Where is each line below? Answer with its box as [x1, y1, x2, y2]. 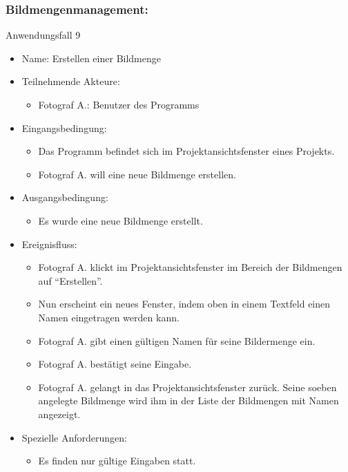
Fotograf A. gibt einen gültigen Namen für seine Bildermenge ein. [38, 333, 316, 348]
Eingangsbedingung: [21, 120, 107, 135]
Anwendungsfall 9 [6, 28, 81, 42]
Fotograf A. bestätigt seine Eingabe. [38, 357, 192, 371]
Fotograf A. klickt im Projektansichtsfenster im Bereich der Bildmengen [38, 260, 342, 274]
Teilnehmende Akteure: [21, 74, 120, 88]
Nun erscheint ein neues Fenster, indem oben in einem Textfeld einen [38, 296, 331, 311]
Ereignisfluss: [21, 236, 77, 251]
